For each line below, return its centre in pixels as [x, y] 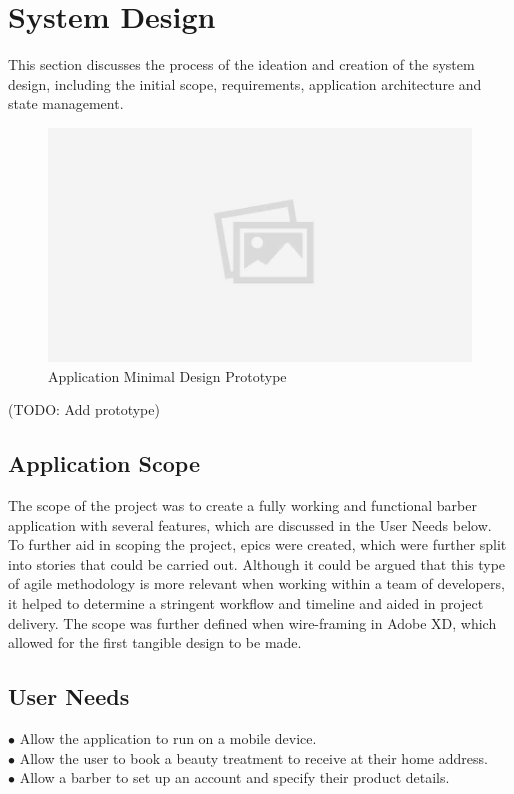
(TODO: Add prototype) [84, 409]
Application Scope [104, 463]
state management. [66, 103]
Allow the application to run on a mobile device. [168, 737]
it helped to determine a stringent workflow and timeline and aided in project [246, 603]
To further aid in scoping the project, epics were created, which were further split [257, 544]
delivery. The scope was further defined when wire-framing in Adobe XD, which [252, 622]
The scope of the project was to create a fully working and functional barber [242, 505]
